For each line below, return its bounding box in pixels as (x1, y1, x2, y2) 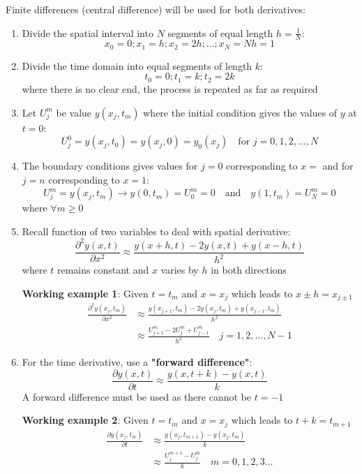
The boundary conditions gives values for (22, 158, 198, 173)
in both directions (211, 262, 287, 277)
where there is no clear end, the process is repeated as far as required (22, 81, 318, 96)
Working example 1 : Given (22, 286, 149, 300)
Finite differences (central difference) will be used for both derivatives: (6, 2, 306, 16)
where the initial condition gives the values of (143, 105, 338, 119)
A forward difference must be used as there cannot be (22, 389, 251, 403)
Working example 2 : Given (22, 413, 149, 427)
